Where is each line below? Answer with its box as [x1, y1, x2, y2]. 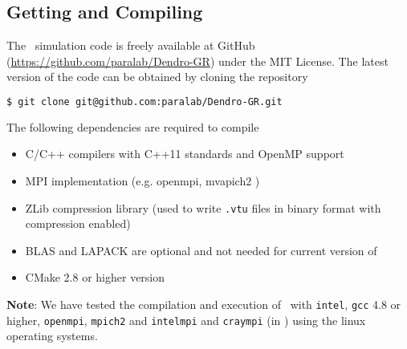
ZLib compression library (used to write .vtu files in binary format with [25, 199, 381, 216]
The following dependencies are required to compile [6, 118, 259, 135]
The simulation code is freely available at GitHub [6, 37, 255, 54]
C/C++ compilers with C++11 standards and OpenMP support [25, 145, 344, 162]
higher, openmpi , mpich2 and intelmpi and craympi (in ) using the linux [6, 311, 366, 328]
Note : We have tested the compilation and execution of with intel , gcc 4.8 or [6, 296, 401, 313]
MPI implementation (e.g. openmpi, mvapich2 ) [25, 172, 260, 189]
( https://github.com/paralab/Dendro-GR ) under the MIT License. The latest [6, 52, 389, 69]
